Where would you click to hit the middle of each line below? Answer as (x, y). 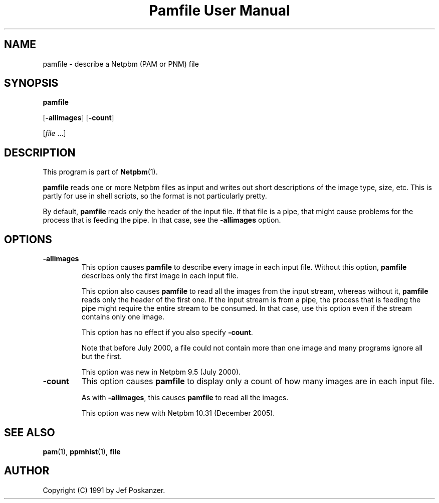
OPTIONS (28, 239)
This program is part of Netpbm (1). (100, 172)
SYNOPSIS (31, 83)
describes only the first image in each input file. (160, 276)
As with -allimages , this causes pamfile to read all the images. (185, 398)
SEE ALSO (30, 432)
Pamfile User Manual (220, 11)
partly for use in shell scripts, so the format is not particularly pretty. (155, 196)
